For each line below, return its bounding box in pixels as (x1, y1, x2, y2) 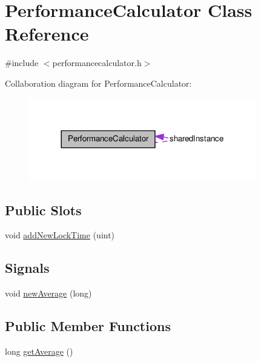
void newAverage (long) (5, 287, 92, 300)
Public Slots (5, 200, 82, 219)
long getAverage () (5, 345, 73, 358)
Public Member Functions (5, 317, 171, 335)
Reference (5, 21, 89, 46)
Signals (5, 258, 50, 277)
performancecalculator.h (52, 56, 142, 69)
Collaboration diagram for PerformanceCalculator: (5, 76, 192, 89)
